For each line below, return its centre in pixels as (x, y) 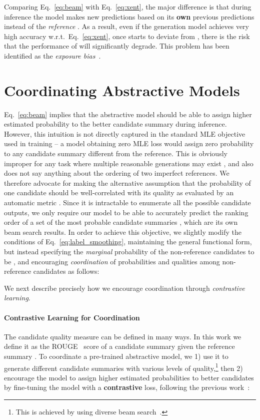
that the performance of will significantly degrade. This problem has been (117, 46)
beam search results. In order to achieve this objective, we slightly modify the (123, 232)
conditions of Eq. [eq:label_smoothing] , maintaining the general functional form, (128, 242)
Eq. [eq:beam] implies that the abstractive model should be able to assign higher (128, 114)
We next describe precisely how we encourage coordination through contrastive (124, 288)
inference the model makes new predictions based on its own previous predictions (129, 16)
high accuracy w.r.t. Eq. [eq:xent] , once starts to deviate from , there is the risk (127, 36)
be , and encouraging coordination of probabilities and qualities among (112, 261)
